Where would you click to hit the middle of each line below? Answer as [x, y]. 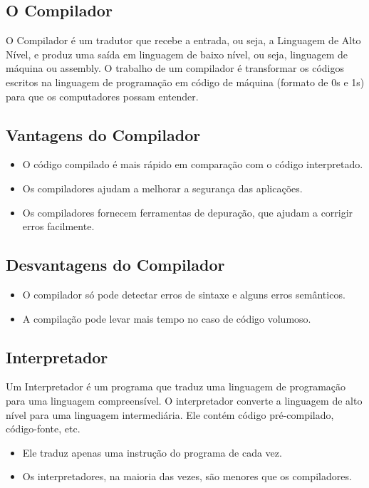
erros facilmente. [58, 226]
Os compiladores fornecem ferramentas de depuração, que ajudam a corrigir [188, 212]
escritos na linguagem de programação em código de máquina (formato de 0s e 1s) [185, 82]
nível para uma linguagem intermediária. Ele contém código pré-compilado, [170, 414]
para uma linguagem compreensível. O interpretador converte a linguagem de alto [184, 400]
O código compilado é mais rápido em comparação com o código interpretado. [193, 164]
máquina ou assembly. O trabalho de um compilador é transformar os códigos [175, 68]
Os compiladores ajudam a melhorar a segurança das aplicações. [162, 188]
